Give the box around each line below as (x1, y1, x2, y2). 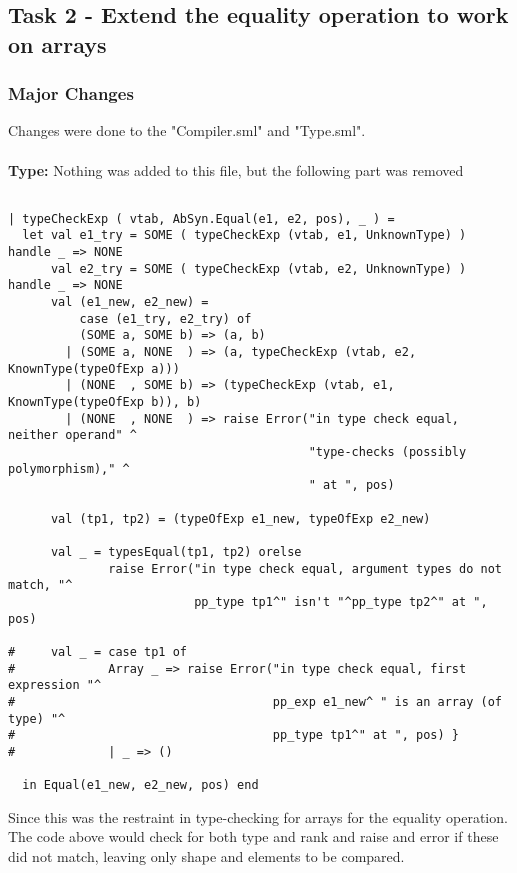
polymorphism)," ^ (8, 461, 130, 476)
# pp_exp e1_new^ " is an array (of (8, 694, 502, 709)
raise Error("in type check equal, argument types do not (108, 561, 502, 576)
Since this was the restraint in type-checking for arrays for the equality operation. (8, 806, 508, 827)
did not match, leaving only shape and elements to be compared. (8, 845, 405, 866)
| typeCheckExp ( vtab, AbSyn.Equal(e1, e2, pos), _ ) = (8, 211, 395, 226)
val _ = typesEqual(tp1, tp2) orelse (50, 544, 302, 559)
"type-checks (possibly (308, 445, 467, 460)
